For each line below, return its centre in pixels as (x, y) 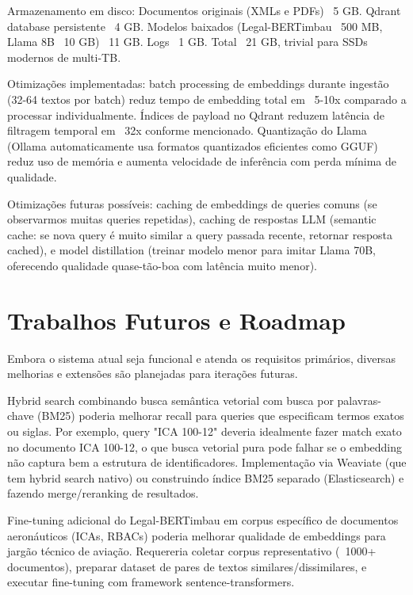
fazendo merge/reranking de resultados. (103, 493)
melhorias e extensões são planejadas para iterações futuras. (153, 374)
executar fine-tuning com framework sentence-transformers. (151, 582)
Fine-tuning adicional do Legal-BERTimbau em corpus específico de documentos (203, 519)
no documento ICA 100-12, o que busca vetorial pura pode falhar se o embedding (205, 446)
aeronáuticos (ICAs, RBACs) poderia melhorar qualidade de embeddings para (197, 535)
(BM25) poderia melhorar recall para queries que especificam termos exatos (221, 416)
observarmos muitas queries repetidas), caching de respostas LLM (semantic (192, 219)
